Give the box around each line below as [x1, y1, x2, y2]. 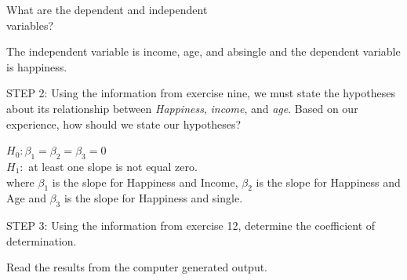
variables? [6, 16, 54, 33]
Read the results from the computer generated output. [6, 259, 268, 275]
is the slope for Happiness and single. [64, 190, 243, 206]
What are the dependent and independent [6, 2, 208, 17]
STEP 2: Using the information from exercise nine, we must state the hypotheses [6, 85, 395, 101]
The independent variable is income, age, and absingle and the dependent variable [6, 43, 401, 60]
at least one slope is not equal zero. [28, 158, 198, 174]
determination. [6, 232, 77, 249]
